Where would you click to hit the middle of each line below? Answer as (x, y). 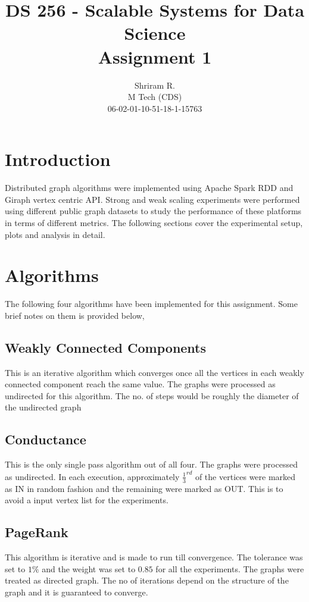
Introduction (58, 159)
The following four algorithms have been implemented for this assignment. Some (151, 304)
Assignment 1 (155, 56)
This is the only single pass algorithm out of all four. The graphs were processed (151, 464)
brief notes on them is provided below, (75, 315)
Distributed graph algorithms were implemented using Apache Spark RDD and (149, 188)
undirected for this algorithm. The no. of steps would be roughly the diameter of (152, 395)
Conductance (46, 439)
